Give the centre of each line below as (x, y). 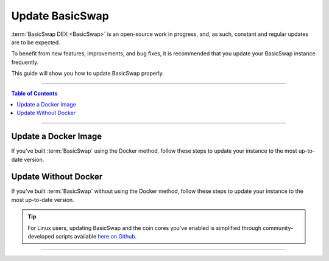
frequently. (25, 62)
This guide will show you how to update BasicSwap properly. (87, 74)
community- (278, 228)
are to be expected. (36, 42)
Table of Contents (34, 93)
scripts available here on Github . (96, 237)
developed (41, 237)
